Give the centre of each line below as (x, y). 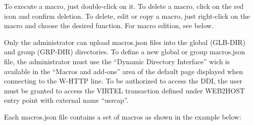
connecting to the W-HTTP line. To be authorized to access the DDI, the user (123, 81)
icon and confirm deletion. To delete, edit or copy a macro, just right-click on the (127, 16)
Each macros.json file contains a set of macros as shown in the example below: (123, 116)
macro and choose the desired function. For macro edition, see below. (109, 25)
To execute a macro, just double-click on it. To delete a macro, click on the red (124, 6)
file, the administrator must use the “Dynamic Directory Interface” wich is (117, 61)
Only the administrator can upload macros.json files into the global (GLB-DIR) (125, 42)
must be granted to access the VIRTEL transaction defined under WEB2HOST (125, 90)
